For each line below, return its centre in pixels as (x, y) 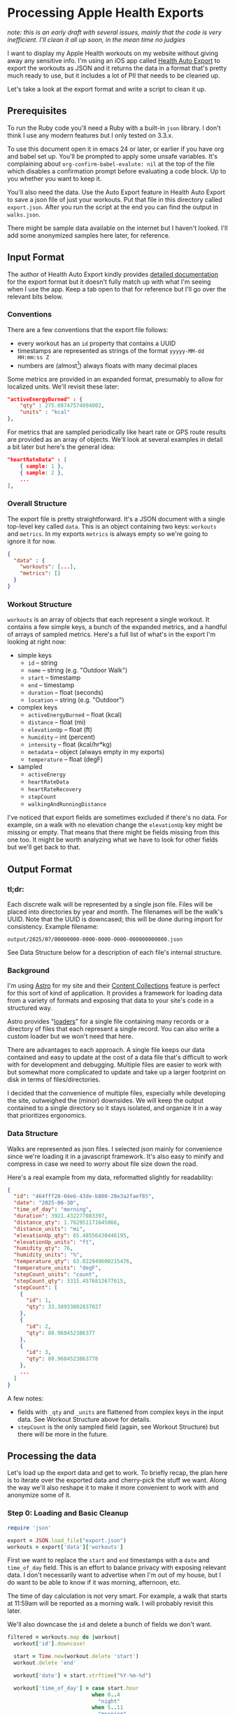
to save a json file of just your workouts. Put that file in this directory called (115, 199)
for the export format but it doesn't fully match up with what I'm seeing (109, 282)
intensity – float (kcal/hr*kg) (70, 744)
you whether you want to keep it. (55, 178)
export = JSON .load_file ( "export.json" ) (67, 1540)
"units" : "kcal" (45, 412)
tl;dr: (16, 889)
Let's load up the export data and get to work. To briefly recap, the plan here (117, 1473)
